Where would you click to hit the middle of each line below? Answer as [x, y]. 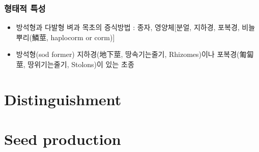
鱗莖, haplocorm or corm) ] [74, 37]
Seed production [63, 139]
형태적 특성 [25, 8]
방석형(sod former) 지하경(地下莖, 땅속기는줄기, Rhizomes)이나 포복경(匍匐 [135, 54]
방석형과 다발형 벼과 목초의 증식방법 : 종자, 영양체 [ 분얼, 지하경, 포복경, [128, 27]
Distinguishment [63, 99]
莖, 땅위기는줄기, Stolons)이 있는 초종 [75, 64]
